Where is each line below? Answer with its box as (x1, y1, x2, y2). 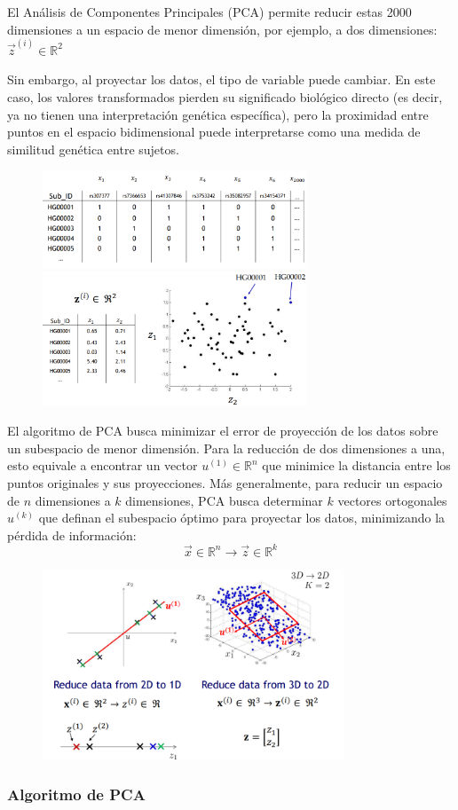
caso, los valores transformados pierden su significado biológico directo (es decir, (7, 88, 443, 106)
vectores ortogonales (337, 491, 447, 509)
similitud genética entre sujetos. (7, 139, 179, 158)
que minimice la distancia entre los (262, 456, 451, 475)
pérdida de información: (7, 525, 137, 544)
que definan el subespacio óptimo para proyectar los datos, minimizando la (38, 508, 446, 527)
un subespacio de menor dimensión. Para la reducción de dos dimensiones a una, (7, 438, 446, 457)
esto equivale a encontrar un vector (7, 456, 198, 475)
